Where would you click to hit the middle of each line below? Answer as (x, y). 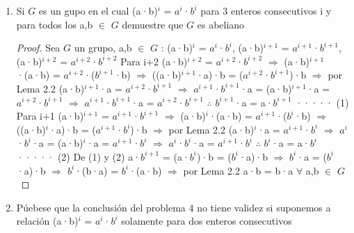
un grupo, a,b (103, 48)
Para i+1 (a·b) (50, 116)
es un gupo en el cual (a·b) (98, 10)
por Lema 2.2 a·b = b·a (238, 170)
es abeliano (221, 24)
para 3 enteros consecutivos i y (266, 10)
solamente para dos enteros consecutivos (207, 221)
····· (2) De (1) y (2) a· (79, 156)
